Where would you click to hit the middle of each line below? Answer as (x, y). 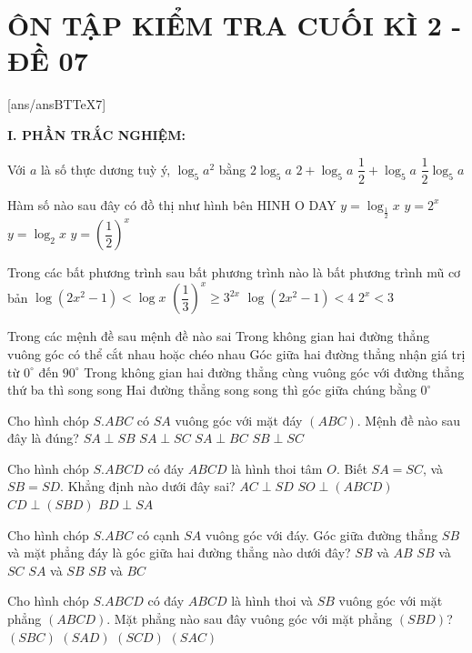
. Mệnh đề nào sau (409, 420)
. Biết (351, 468)
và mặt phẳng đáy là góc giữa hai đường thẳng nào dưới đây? (179, 553)
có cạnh (158, 534)
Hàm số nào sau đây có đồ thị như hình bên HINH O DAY (172, 204)
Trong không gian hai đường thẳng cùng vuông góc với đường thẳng (274, 372)
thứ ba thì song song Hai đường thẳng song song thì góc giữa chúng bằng (212, 390)
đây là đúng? (43, 438)
